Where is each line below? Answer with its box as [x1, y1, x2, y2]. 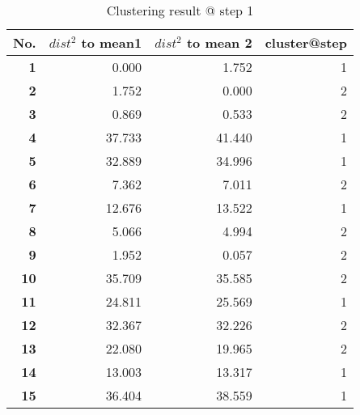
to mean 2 [186, 33, 252, 52]
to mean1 [81, 33, 142, 52]
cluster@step [265, 33, 347, 52]
